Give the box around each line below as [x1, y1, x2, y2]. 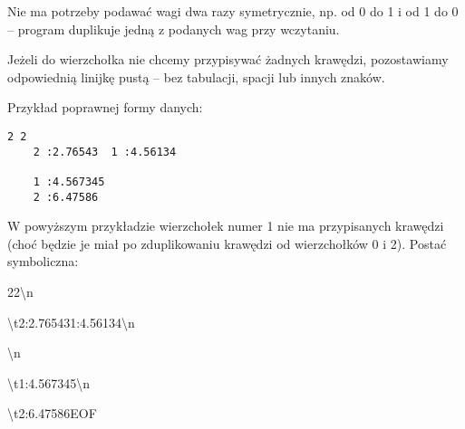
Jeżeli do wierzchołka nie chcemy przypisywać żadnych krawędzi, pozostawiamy [7, 50, 449, 69]
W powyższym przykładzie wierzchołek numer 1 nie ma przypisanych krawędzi [7, 216, 444, 235]
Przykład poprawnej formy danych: [7, 98, 203, 117]
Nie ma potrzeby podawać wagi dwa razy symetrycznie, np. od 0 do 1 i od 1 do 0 [7, 2, 459, 20]
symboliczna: [7, 252, 79, 271]
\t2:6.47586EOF [7, 404, 97, 423]
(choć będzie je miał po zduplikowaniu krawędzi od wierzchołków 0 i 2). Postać [7, 234, 447, 253]
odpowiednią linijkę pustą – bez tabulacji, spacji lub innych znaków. [7, 67, 385, 86]
